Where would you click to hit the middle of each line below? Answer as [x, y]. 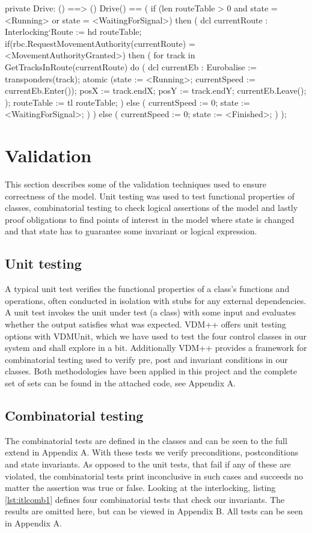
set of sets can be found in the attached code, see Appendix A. [121, 382]
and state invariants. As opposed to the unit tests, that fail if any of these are [148, 464]
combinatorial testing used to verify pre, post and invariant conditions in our [146, 359]
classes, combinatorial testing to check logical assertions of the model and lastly [151, 208]
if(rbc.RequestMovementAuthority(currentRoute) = [100, 43]
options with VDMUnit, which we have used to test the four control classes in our [156, 336]
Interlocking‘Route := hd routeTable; [73, 32]
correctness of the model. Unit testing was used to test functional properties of [150, 196]
